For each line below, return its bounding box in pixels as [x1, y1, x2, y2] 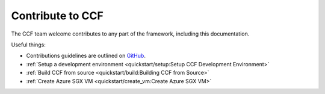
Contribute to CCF [11, 9, 104, 22]
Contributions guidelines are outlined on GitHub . [26, 52, 146, 60]
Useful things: [11, 41, 46, 48]
